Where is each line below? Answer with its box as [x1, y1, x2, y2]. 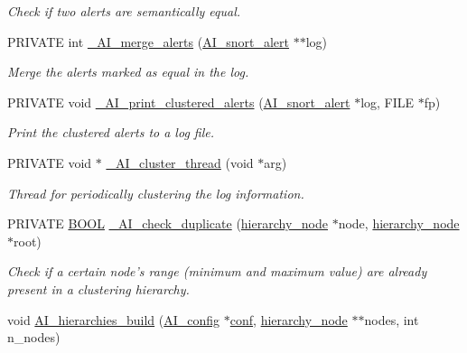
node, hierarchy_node [338, 214, 460, 233]
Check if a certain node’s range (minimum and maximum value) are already [7, 262, 427, 281]
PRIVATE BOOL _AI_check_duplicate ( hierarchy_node [7, 214, 328, 233]
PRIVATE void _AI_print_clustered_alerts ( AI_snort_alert [7, 92, 350, 111]
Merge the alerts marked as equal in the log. [7, 62, 249, 81]
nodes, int [364, 310, 419, 329]
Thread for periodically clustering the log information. [7, 183, 304, 202]
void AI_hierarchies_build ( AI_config [7, 310, 220, 329]
